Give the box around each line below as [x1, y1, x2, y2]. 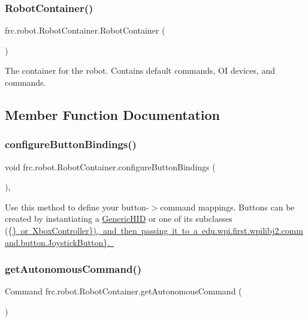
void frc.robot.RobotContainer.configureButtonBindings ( [5, 160, 216, 173]
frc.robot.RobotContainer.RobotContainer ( [5, 24, 165, 37]
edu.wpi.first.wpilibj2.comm [201, 224, 303, 236]
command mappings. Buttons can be [160, 200, 295, 213]
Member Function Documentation [5, 105, 221, 124]
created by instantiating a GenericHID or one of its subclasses [5, 212, 232, 225]
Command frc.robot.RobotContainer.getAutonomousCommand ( [5, 285, 242, 297]
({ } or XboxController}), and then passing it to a [5, 224, 198, 236]
